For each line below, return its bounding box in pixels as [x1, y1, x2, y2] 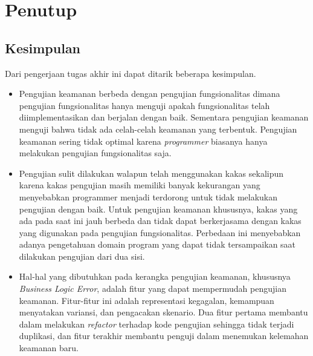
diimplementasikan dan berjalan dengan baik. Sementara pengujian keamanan [19, 111, 309, 124]
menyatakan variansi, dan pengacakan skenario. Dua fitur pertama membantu [19, 306, 308, 318]
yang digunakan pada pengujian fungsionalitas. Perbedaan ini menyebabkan [19, 226, 301, 239]
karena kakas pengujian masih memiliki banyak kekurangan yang [19, 179, 260, 191]
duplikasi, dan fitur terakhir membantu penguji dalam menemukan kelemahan [19, 329, 309, 342]
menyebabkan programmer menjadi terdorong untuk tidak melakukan [19, 190, 278, 203]
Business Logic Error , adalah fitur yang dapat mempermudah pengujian [19, 282, 286, 295]
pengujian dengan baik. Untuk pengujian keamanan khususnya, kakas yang [19, 202, 298, 215]
